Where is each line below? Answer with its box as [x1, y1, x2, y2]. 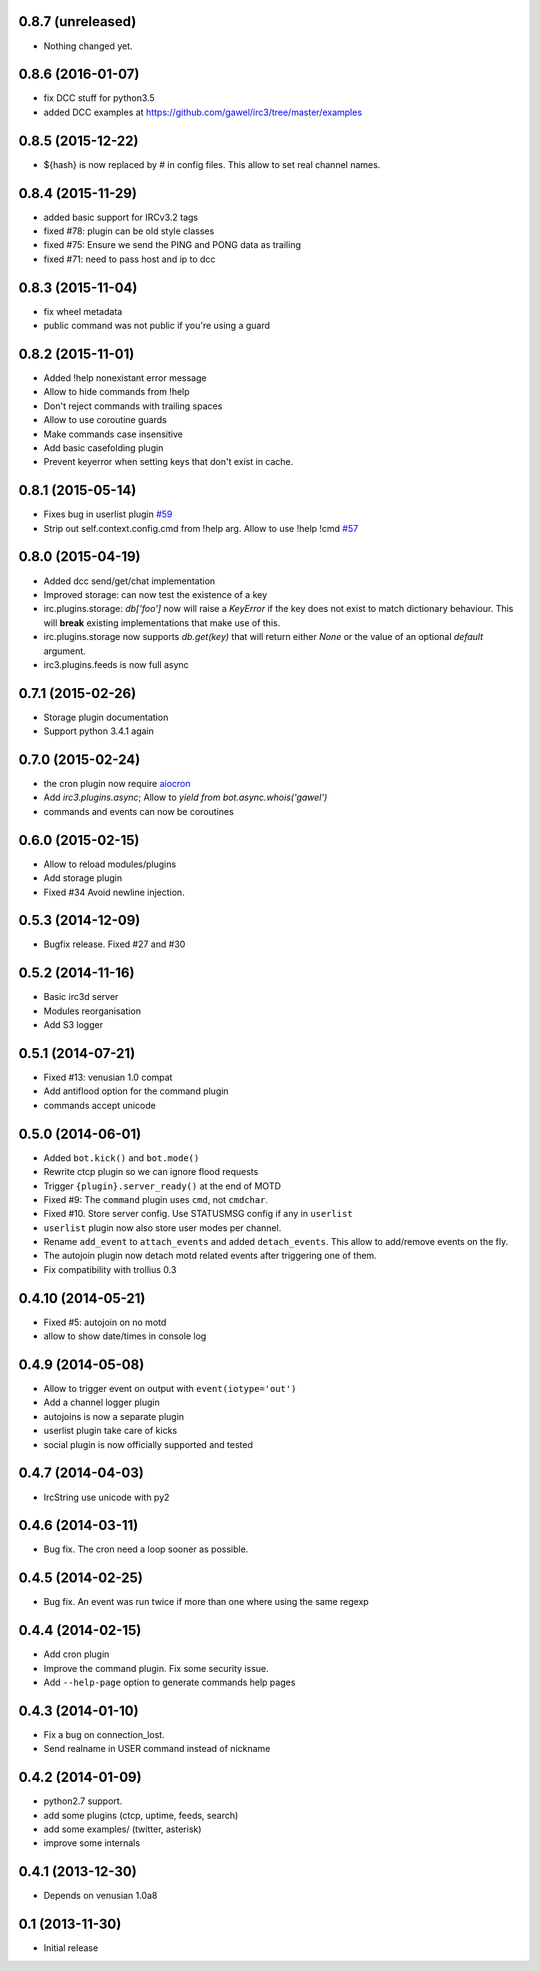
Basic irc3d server [43, 991, 119, 1003]
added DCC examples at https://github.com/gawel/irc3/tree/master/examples [43, 106, 363, 118]
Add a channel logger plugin [43, 1396, 160, 1409]
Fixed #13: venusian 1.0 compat [43, 1071, 173, 1084]
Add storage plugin [43, 872, 123, 884]
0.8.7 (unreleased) [18, 13, 137, 30]
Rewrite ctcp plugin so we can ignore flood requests [43, 1166, 259, 1178]
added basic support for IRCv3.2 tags [43, 211, 199, 223]
